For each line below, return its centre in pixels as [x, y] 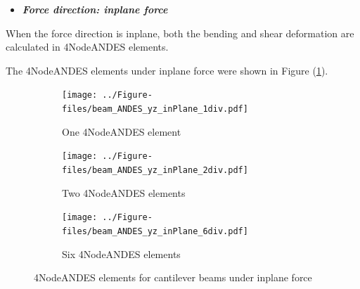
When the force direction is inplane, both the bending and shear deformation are [180, 33]
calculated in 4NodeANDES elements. [87, 47]
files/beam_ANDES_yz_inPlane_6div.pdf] [155, 231]
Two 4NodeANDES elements [124, 192]
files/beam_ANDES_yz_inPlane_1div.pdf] [155, 109]
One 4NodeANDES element [122, 131]
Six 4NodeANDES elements [121, 253]
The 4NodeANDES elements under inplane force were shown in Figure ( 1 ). [167, 70]
